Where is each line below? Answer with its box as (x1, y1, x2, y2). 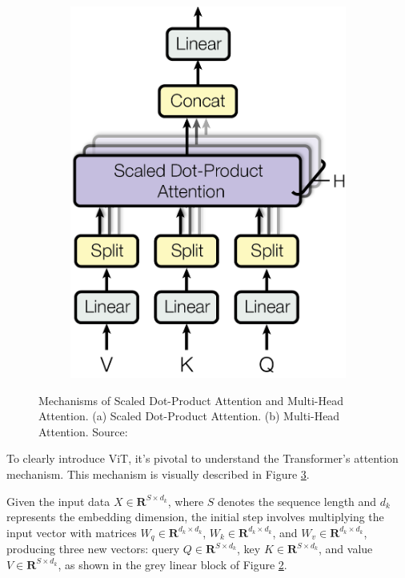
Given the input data (6, 492, 110, 509)
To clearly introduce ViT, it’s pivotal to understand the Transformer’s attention (6, 450, 399, 467)
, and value (319, 540, 373, 557)
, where (167, 492, 204, 509)
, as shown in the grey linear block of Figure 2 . (58, 556, 287, 572)
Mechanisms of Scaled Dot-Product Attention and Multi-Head (38, 391, 343, 408)
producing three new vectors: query (6, 540, 180, 557)
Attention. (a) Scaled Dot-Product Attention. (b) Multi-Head (38, 407, 340, 424)
